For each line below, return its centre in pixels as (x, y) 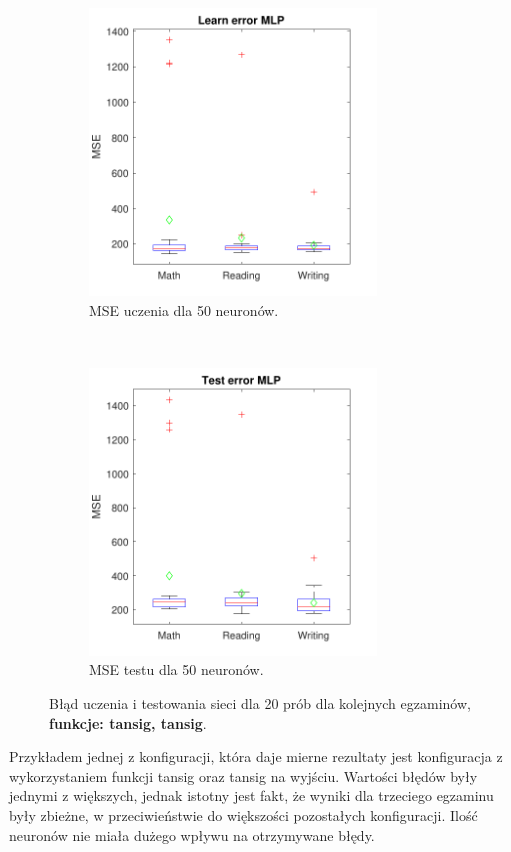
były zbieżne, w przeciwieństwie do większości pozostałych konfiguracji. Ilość (243, 814)
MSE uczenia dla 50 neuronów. (184, 309)
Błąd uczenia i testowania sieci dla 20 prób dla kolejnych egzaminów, (260, 702)
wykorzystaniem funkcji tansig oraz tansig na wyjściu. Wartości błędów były (243, 775)
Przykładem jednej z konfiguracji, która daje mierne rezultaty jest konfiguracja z (256, 756)
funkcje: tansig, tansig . (128, 722)
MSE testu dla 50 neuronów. (176, 669)
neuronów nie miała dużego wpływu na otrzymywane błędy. (192, 834)
